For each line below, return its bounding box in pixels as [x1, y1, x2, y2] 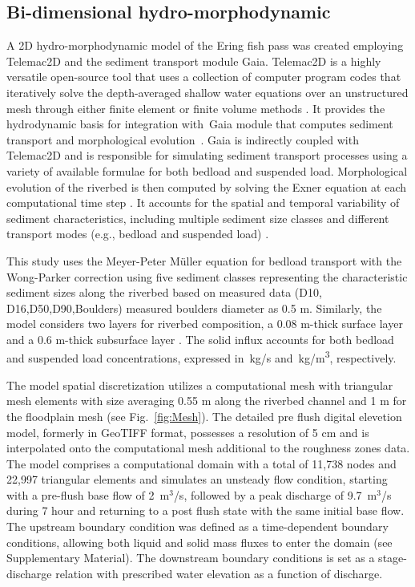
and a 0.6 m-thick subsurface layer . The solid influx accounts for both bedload [6, 330, 394, 347]
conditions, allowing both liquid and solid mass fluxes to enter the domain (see [6, 533, 393, 550]
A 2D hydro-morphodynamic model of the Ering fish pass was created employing [6, 37, 404, 54]
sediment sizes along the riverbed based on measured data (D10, [6, 284, 322, 301]
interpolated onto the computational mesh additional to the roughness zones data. [6, 439, 410, 456]
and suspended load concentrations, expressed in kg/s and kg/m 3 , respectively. [6, 347, 397, 366]
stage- [378, 549, 407, 566]
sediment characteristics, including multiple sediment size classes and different [6, 209, 389, 226]
